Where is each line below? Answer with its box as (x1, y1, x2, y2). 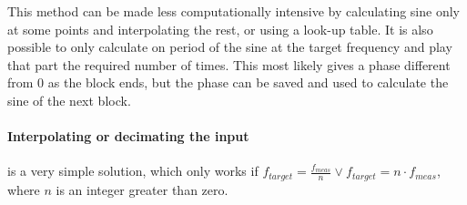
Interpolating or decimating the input (7, 127, 249, 146)
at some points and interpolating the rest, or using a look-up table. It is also (7, 19, 433, 38)
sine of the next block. (7, 90, 131, 109)
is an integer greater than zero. (56, 179, 228, 199)
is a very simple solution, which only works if (7, 161, 259, 180)
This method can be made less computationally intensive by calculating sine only (7, 2, 460, 20)
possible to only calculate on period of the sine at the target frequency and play (7, 37, 452, 56)
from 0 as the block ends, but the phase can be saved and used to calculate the (7, 73, 449, 92)
